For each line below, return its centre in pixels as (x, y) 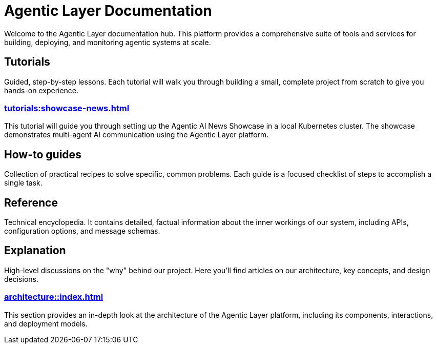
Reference (31, 202)
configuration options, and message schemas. (82, 231)
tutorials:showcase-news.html (67, 108)
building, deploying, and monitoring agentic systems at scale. (108, 42)
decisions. (21, 279)
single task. (23, 183)
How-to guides (43, 154)
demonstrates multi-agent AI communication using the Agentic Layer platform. (137, 135)
